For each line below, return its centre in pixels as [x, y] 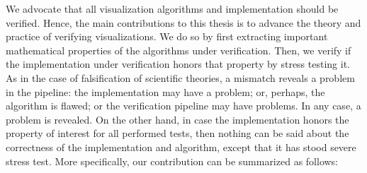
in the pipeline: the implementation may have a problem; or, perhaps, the [165, 91]
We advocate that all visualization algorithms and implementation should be [172, 8]
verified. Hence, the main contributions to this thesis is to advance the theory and [183, 22]
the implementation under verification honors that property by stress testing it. [178, 64]
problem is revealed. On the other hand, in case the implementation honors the [177, 119]
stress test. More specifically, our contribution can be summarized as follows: [172, 161]
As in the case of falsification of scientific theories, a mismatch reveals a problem [180, 77]
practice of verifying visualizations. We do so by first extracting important [167, 36]
